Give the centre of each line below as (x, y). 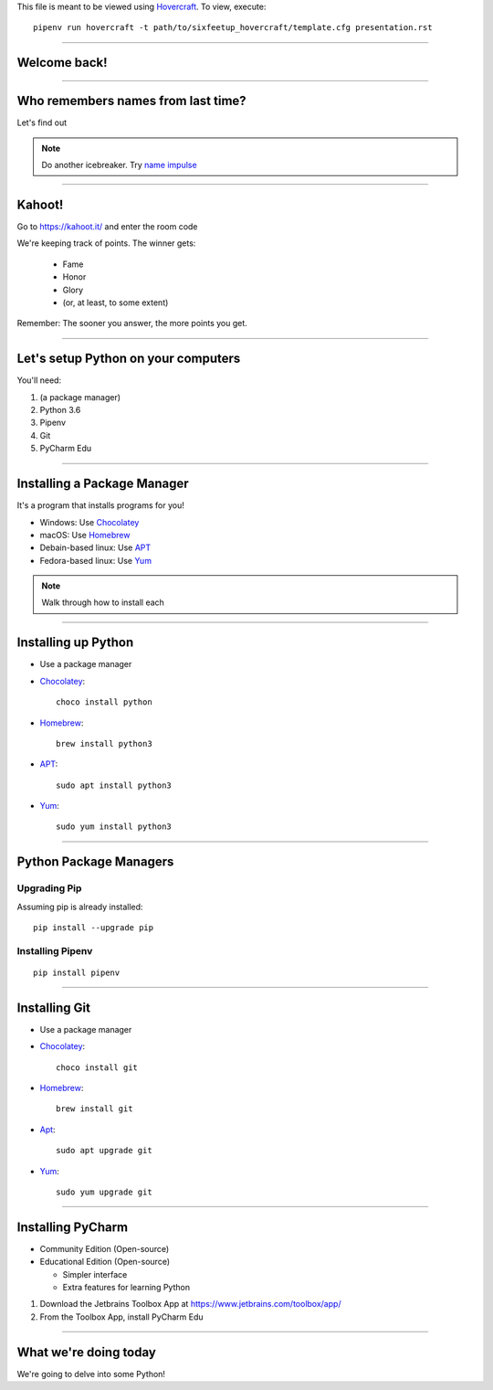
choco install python (104, 702)
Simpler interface (95, 1274)
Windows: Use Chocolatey (89, 522)
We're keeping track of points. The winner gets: (106, 243)
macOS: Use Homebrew (85, 535)
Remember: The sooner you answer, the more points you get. (132, 324)
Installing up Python (75, 643)
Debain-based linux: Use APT (95, 547)
